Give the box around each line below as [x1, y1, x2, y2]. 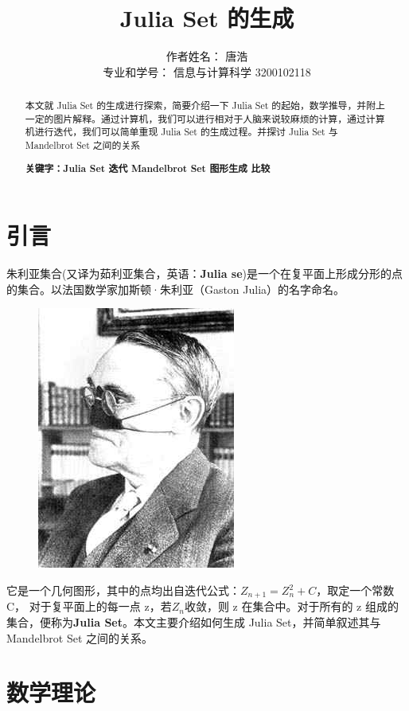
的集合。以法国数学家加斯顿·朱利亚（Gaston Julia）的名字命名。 [6, 280, 345, 297]
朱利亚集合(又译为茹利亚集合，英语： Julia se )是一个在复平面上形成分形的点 [6, 265, 403, 282]
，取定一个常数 [316, 582, 395, 598]
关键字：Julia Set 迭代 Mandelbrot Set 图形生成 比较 [25, 161, 271, 175]
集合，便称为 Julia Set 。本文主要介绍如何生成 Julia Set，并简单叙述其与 [6, 614, 381, 631]
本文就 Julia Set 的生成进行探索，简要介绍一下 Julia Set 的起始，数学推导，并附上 [25, 99, 385, 112]
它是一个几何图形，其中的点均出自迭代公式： [6, 582, 240, 598]
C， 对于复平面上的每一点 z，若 [6, 598, 172, 615]
